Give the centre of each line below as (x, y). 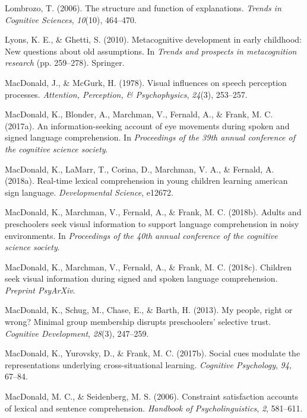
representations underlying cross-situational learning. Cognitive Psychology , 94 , (148, 364)
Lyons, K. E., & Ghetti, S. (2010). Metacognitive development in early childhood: (153, 39)
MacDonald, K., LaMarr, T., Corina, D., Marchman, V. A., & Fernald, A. (140, 169)
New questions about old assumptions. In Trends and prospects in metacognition (151, 51)
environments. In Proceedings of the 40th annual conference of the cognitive (141, 235)
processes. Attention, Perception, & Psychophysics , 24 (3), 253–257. (126, 94)
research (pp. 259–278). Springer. (65, 63)
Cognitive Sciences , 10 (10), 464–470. (71, 19)
